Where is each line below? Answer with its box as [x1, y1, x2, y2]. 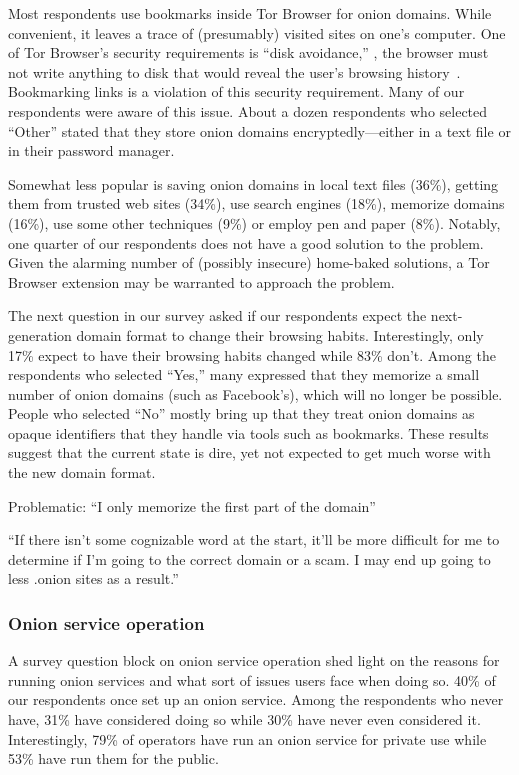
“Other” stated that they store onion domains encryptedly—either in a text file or [8, 120, 511, 141]
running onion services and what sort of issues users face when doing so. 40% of [8, 669, 496, 690]
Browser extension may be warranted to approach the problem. [8, 271, 395, 292]
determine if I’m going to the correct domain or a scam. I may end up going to [8, 548, 491, 569]
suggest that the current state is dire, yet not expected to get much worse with [8, 442, 491, 463]
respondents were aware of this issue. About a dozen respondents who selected [8, 100, 488, 121]
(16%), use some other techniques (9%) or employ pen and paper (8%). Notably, [8, 212, 501, 233]
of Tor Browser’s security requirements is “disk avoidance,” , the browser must [8, 42, 489, 63]
